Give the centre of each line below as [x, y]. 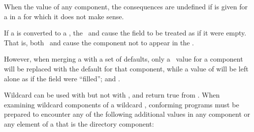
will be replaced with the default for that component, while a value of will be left [126, 68]
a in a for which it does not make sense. [64, 16]
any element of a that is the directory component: [79, 123]
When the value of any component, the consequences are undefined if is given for [126, 6]
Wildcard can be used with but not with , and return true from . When [112, 95]
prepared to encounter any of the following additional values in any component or [127, 114]
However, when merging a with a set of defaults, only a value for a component [124, 59]
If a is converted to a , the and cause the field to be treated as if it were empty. [125, 33]
